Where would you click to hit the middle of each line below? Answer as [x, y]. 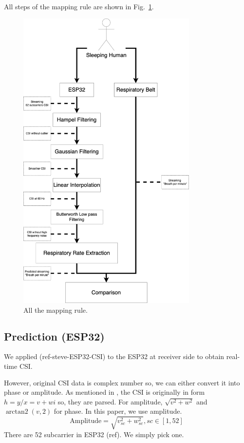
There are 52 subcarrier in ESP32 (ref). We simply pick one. [94, 434]
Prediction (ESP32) [54, 336]
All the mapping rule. [56, 310]
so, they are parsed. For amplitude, [110, 401]
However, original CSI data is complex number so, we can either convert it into [122, 382]
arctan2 [17, 412]
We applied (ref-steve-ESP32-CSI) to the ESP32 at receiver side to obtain [114, 356]
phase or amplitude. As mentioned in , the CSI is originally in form [104, 392]
